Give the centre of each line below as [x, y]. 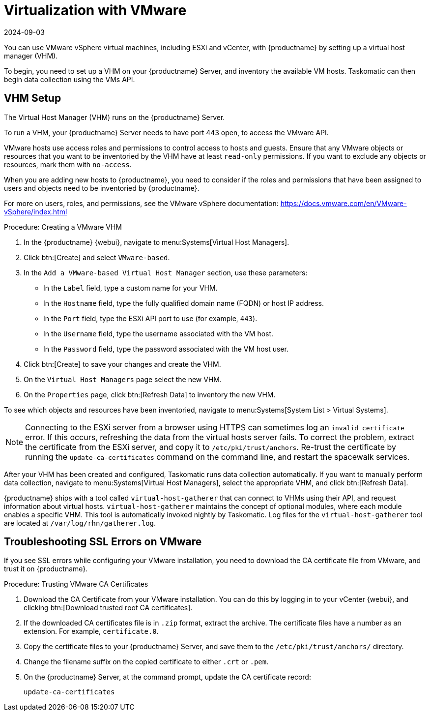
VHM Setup [33, 98]
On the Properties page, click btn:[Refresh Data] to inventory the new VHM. [150, 394]
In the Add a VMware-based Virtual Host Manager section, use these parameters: [166, 272]
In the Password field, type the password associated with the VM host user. [166, 349]
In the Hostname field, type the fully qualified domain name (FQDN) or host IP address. [184, 303]
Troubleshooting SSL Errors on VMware [103, 542]
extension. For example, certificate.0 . [91, 631]
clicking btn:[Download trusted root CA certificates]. [108, 608]
